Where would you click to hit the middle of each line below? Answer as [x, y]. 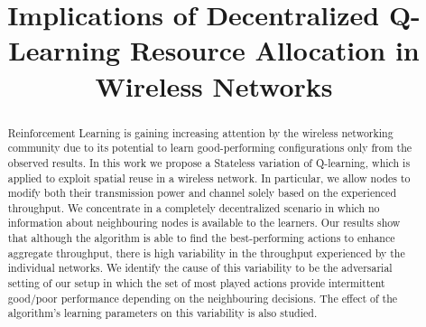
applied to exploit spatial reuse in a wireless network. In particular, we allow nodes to [209, 178]
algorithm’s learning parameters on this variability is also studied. [162, 313]
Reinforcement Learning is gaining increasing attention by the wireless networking [200, 132]
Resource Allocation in [274, 50]
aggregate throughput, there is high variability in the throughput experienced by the [206, 252]
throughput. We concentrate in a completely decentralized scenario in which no [194, 207]
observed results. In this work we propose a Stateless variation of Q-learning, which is [209, 162]
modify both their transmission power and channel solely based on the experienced [202, 193]
